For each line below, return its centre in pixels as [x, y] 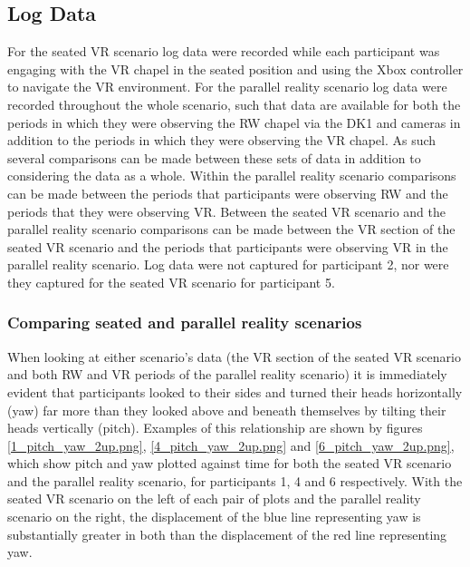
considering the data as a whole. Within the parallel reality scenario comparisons [232, 176]
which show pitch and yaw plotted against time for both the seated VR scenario [230, 463]
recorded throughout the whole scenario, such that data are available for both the [234, 104]
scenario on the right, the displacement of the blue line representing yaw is [214, 517]
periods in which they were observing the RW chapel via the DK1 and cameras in [234, 122]
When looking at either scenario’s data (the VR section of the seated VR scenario [234, 356]
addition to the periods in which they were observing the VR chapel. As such [222, 140]
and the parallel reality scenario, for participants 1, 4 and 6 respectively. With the [235, 480]
